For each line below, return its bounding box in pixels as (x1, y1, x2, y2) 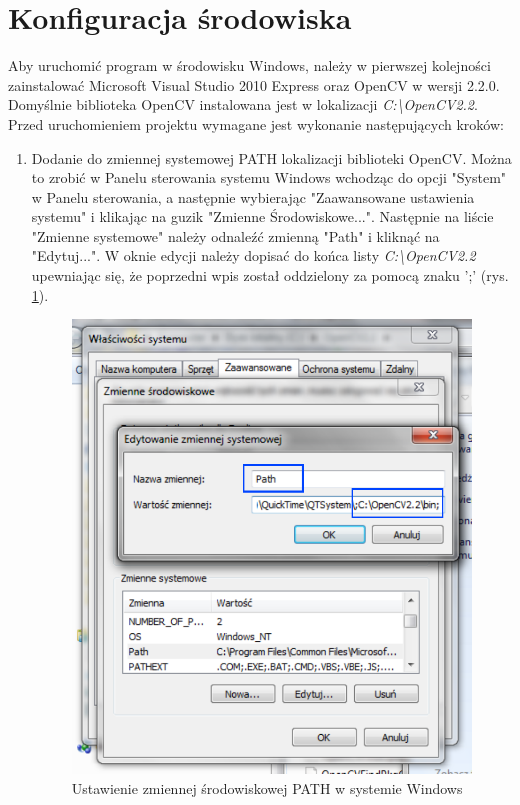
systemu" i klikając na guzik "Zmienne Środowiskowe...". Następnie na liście (31, 206, 494, 227)
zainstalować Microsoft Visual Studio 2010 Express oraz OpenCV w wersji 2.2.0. (8, 74, 500, 95)
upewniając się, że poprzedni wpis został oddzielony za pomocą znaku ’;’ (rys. (31, 265, 509, 286)
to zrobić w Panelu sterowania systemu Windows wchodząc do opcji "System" (31, 167, 507, 188)
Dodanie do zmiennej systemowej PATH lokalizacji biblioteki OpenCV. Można (31, 147, 512, 168)
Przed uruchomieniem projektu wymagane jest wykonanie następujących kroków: (8, 113, 504, 134)
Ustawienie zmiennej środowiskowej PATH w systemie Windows (71, 777, 463, 798)
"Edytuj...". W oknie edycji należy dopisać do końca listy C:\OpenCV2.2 (31, 245, 476, 266)
